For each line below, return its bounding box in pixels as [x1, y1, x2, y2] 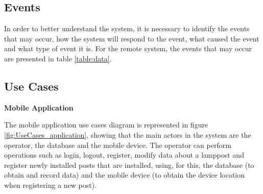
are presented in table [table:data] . [4, 53, 112, 63]
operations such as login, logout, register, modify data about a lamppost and [4, 149, 244, 160]
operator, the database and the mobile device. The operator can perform [4, 139, 231, 150]
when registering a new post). [4, 179, 97, 190]
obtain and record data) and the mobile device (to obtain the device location [4, 169, 245, 180]
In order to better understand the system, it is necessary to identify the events [4, 23, 250, 34]
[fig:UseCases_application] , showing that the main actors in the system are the [4, 129, 251, 140]
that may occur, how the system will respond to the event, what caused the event [4, 33, 259, 44]
